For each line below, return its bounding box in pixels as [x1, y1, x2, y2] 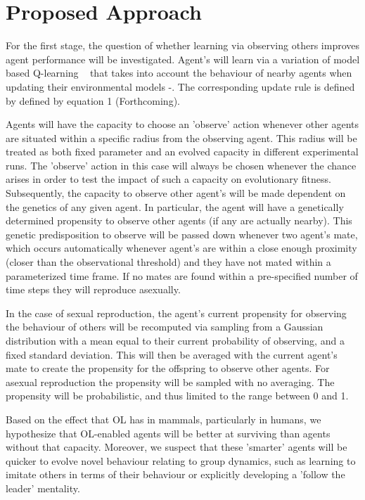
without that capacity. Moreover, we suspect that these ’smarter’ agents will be [6, 440, 347, 454]
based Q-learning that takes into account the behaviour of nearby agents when [6, 65, 352, 80]
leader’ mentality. [6, 480, 80, 495]
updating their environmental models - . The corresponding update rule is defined [6, 79, 355, 94]
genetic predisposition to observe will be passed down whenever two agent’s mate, [6, 226, 358, 241]
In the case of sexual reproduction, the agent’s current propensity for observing [6, 305, 347, 320]
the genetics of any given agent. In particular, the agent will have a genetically [6, 199, 344, 214]
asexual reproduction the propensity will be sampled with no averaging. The [6, 374, 335, 389]
